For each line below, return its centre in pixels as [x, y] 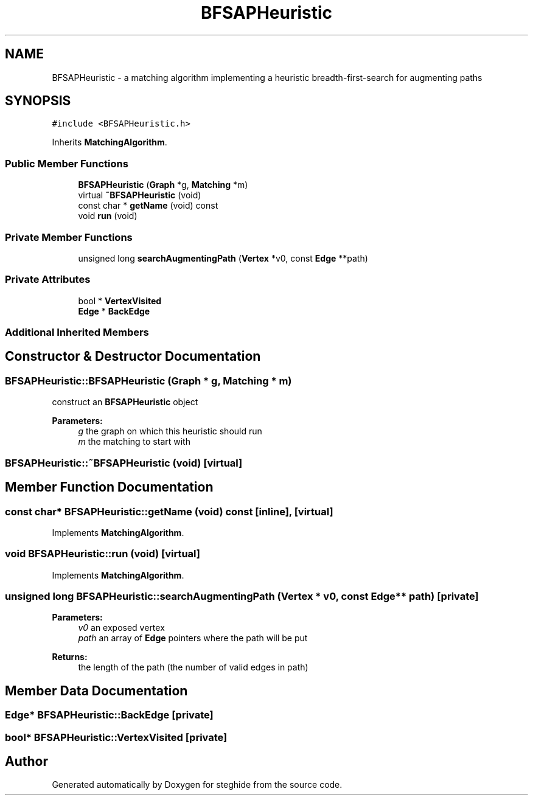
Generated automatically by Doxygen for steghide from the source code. [197, 785]
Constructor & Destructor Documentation [133, 357]
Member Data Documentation [96, 690]
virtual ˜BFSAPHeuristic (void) [140, 195]
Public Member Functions [67, 163]
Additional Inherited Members [77, 332]
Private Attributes [48, 280]
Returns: [70, 657]
